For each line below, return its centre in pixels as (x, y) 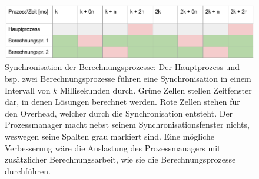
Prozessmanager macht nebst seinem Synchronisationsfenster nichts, (127, 125)
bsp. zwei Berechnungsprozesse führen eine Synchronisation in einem (128, 79)
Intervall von (28, 90)
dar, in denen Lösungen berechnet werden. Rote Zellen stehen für (122, 102)
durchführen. (28, 170)
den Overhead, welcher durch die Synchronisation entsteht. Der (119, 113)
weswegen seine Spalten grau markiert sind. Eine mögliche (109, 136)
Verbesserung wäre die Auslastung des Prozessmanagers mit (113, 147)
